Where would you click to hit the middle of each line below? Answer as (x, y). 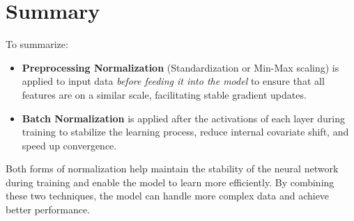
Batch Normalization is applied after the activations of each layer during (183, 118)
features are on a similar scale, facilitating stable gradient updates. (164, 94)
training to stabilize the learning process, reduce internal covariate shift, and (185, 132)
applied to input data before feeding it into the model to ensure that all (173, 81)
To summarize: (37, 44)
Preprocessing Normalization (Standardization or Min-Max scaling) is (180, 67)
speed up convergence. (69, 145)
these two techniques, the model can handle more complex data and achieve (168, 196)
